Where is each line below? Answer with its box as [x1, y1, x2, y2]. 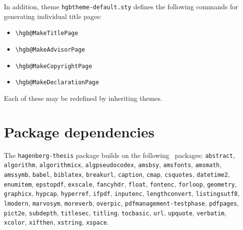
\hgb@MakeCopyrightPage [15, 62, 92, 70]
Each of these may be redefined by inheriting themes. [4, 93, 162, 103]
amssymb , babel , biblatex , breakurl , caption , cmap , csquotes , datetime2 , [4, 169, 230, 179]
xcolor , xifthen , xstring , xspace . [4, 217, 109, 227]
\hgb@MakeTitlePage [15, 30, 78, 37]
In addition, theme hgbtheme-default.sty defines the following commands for [4, 1, 238, 11]
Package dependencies [4, 121, 155, 141]
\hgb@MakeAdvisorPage [15, 46, 85, 53]
